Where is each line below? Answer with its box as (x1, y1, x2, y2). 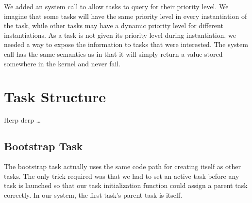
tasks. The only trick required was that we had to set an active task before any (4, 171, 239, 181)
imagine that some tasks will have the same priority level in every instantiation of (4, 11, 247, 21)
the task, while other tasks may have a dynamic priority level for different (4, 20, 223, 31)
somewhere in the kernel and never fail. (4, 58, 121, 68)
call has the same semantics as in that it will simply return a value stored (4, 48, 223, 59)
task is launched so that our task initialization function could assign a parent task (4, 180, 248, 190)
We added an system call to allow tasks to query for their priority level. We (4, 1, 229, 11)
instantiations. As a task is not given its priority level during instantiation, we (4, 30, 236, 40)
